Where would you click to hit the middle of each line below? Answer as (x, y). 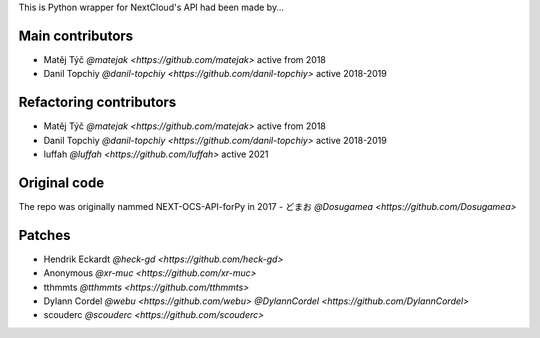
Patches (44, 235)
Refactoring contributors (97, 102)
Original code (61, 182)
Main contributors (76, 35)
